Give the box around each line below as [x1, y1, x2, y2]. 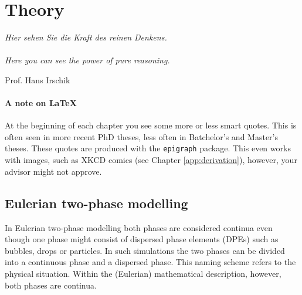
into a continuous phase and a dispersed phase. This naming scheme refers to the [5, 256, 296, 268]
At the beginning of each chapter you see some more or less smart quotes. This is [5, 119, 297, 131]
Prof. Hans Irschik [5, 73, 70, 86]
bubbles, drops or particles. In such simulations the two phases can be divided [5, 244, 285, 256]
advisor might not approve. [5, 165, 102, 177]
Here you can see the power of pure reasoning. [5, 54, 170, 66]
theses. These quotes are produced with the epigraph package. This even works [5, 142, 291, 154]
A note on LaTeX [5, 97, 77, 109]
